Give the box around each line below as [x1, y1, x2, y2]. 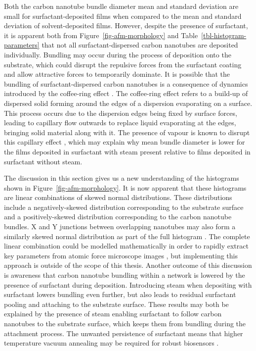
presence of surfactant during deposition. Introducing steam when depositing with [4, 279, 252, 290]
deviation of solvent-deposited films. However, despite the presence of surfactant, [4, 20, 248, 31]
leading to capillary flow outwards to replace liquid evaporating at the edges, [4, 117, 236, 128]
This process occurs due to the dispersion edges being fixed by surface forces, [4, 107, 237, 118]
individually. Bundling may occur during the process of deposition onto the [4, 49, 231, 59]
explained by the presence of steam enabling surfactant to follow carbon [4, 308, 222, 319]
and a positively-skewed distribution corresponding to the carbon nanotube [4, 211, 232, 222]
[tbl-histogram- [201, 30, 247, 40]
